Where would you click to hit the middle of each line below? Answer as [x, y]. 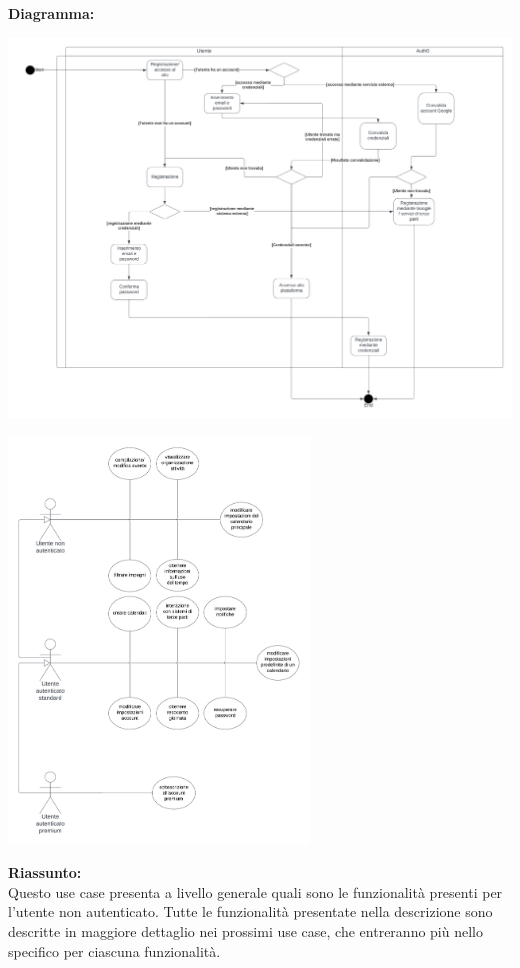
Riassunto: [45, 872]
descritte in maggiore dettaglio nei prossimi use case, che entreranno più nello [245, 930]
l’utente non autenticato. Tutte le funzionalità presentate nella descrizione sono [250, 911]
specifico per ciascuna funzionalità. [114, 950]
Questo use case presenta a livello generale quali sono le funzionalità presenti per [255, 891]
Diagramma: [51, 13]
